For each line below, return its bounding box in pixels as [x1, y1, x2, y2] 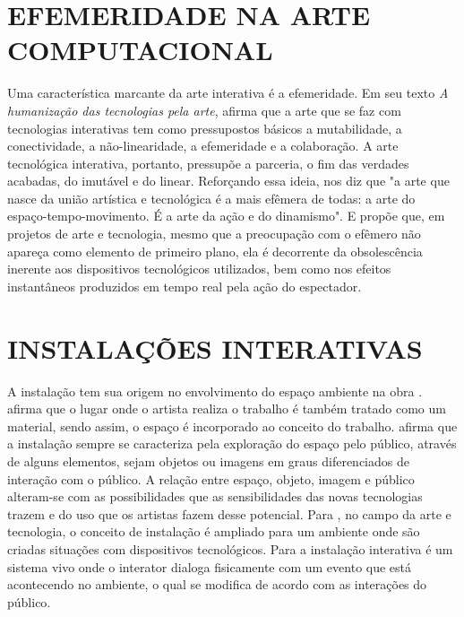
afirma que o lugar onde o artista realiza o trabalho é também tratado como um [7, 399, 446, 418]
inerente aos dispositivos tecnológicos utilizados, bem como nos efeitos [7, 259, 391, 278]
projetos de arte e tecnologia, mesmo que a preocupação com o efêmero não [7, 224, 421, 243]
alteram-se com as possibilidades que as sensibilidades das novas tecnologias [7, 487, 423, 506]
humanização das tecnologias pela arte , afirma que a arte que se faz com [7, 100, 401, 119]
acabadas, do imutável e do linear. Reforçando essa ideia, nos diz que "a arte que [7, 171, 450, 190]
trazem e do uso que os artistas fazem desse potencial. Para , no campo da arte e [7, 504, 451, 523]
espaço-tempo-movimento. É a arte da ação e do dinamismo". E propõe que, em [7, 206, 445, 225]
